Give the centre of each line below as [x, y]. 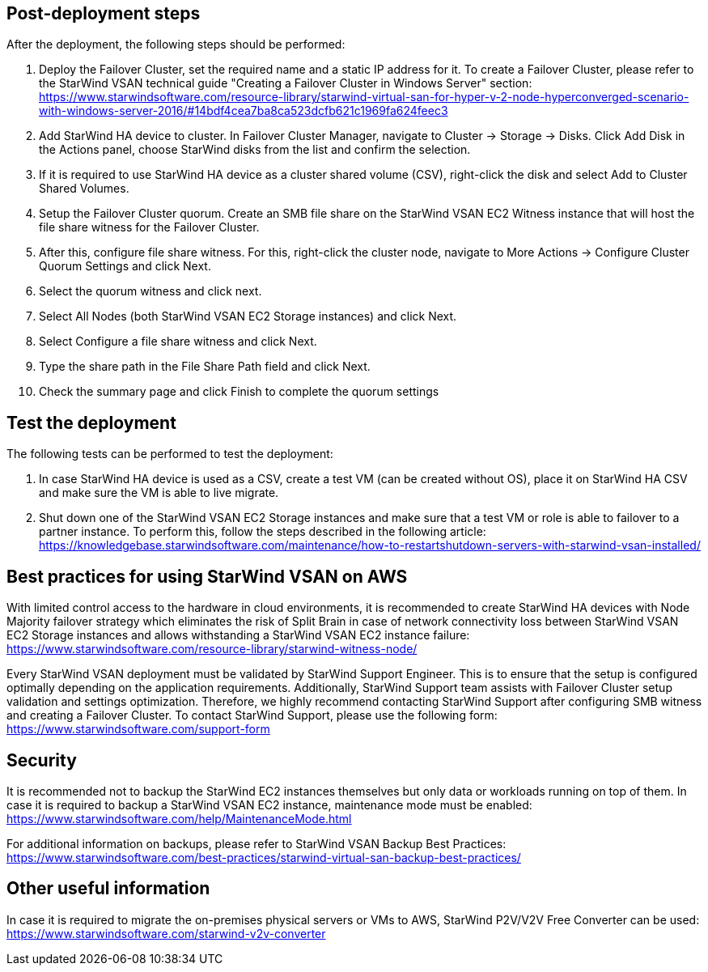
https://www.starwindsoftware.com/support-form [138, 729]
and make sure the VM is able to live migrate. [159, 493]
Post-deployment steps [104, 13]
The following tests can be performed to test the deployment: [170, 454]
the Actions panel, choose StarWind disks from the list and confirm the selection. [255, 150]
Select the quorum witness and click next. [151, 291]
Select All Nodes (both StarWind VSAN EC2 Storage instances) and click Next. [248, 316]
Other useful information [108, 889]
